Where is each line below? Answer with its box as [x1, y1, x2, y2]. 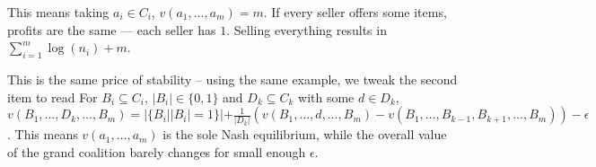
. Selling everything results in [226, 20, 387, 39]
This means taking [7, 3, 110, 21]
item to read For [7, 87, 98, 106]
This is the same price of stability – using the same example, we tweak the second [7, 69, 458, 88]
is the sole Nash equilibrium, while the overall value [162, 125, 447, 144]
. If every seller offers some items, [263, 3, 447, 21]
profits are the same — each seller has [7, 20, 216, 39]
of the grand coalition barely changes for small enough [7, 143, 306, 162]
